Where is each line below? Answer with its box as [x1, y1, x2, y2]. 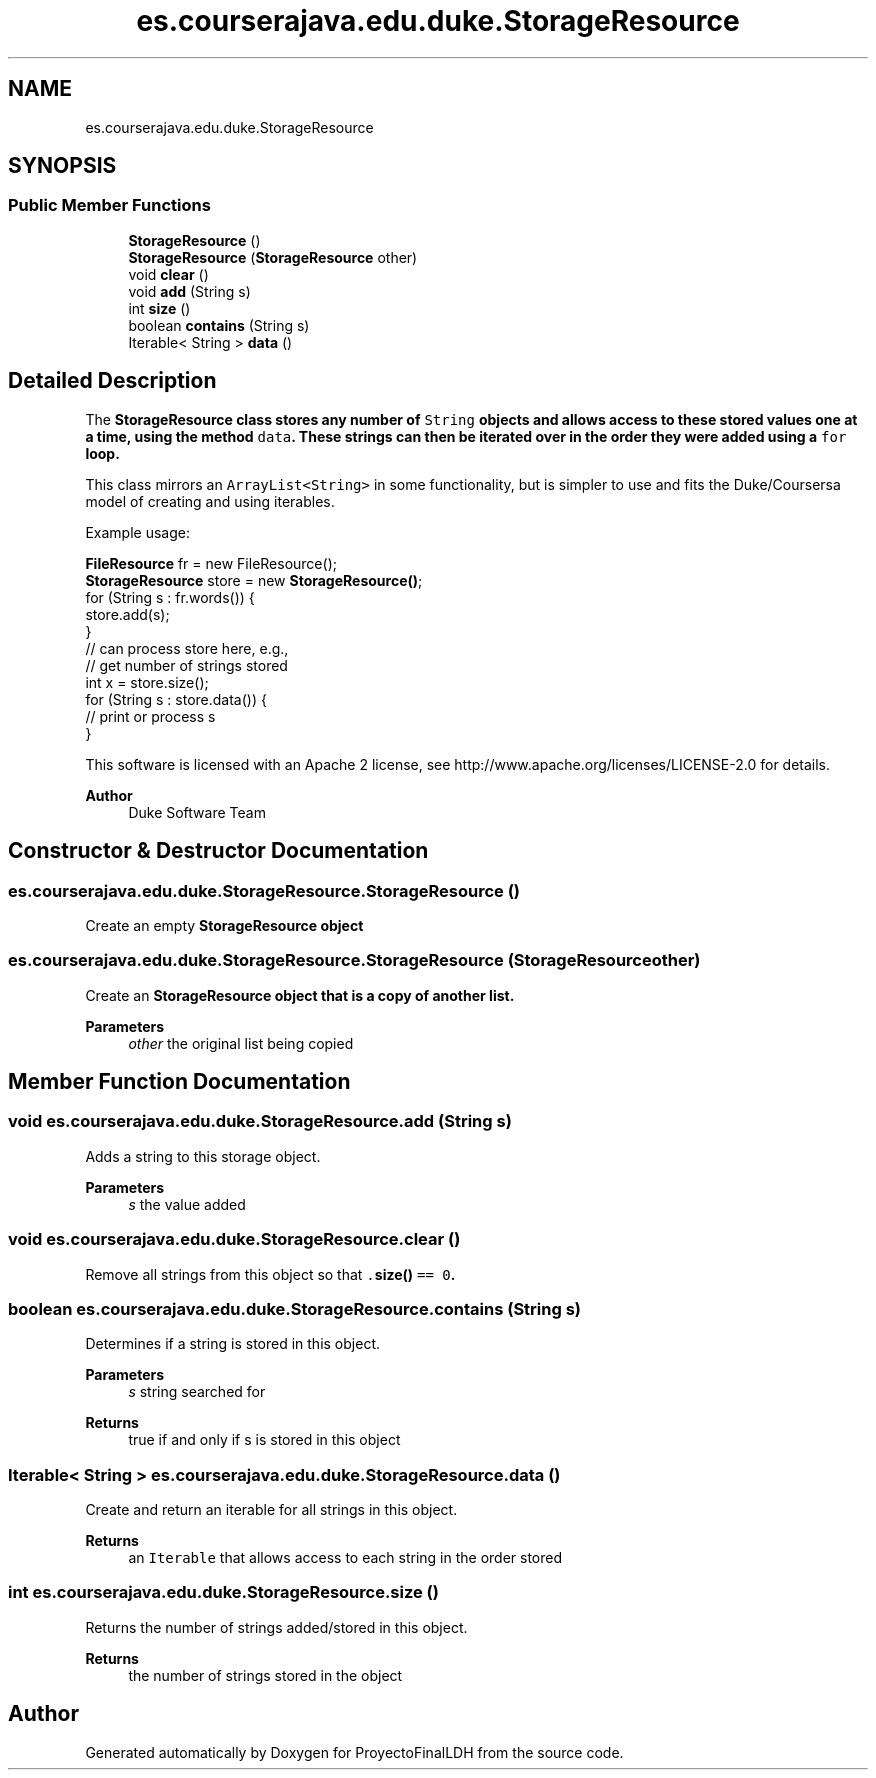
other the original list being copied [128, 1034, 354, 1052]
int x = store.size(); [85, 673, 209, 691]
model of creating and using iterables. [85, 492, 335, 510]
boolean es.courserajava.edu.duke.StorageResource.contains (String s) [8, 1298, 581, 1319]
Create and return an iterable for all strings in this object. [85, 1501, 458, 1519]
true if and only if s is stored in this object [128, 1431, 401, 1449]
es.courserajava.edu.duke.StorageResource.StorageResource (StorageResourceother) [8, 950, 701, 971]
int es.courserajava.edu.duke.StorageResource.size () [8, 1582, 439, 1603]
